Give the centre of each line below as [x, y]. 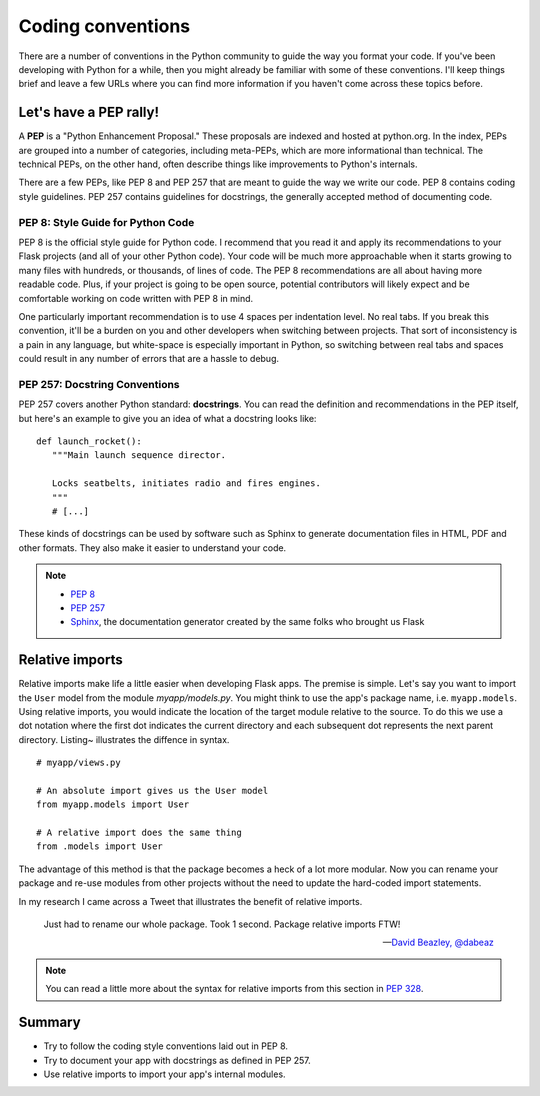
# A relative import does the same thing [139, 833]
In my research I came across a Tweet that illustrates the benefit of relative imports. [190, 901]
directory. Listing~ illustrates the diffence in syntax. [124, 739]
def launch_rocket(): [89, 441]
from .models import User [100, 846]
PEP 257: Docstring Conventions [99, 384]
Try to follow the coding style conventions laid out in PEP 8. [166, 1046]
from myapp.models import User [113, 804]
